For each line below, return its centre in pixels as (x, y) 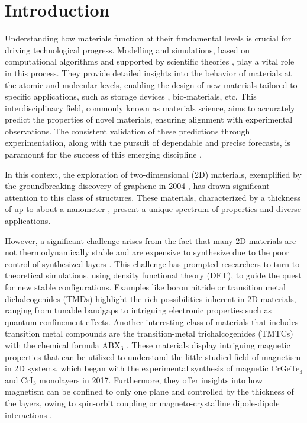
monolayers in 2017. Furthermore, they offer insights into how (151, 379)
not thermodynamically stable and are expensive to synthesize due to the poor (147, 252)
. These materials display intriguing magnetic (208, 345)
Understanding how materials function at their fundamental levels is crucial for (148, 38)
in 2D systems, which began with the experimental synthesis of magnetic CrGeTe (152, 368)
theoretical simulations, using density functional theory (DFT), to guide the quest (153, 275)
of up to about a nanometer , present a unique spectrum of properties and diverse (153, 209)
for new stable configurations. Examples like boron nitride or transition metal (145, 287)
